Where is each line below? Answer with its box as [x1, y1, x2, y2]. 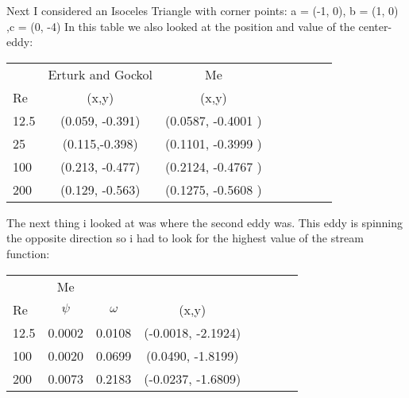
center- [358, 17, 392, 34]
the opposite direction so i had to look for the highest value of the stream [6, 230, 364, 246]
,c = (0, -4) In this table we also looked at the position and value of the [6, 17, 355, 34]
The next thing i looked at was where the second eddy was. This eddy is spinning [6, 214, 403, 230]
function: [6, 245, 50, 261]
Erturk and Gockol [48, 64, 153, 83]
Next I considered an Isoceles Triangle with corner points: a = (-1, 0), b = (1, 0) [6, 2, 399, 18]
